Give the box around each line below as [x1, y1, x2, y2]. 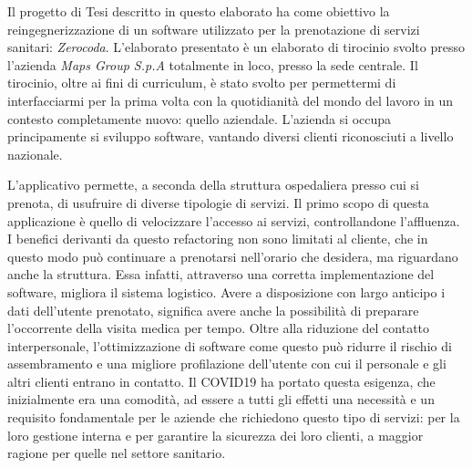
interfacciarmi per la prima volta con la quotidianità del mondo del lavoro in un [7, 90, 454, 109]
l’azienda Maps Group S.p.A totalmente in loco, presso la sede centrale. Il [7, 55, 418, 74]
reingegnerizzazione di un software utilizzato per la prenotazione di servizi [7, 19, 420, 38]
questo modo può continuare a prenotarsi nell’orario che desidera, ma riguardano [7, 246, 458, 265]
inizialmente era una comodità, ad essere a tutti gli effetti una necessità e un [7, 390, 435, 409]
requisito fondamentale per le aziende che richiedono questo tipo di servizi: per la [7, 408, 460, 427]
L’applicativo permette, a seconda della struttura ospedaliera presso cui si [7, 175, 419, 194]
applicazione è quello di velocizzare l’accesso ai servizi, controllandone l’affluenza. [7, 211, 460, 230]
